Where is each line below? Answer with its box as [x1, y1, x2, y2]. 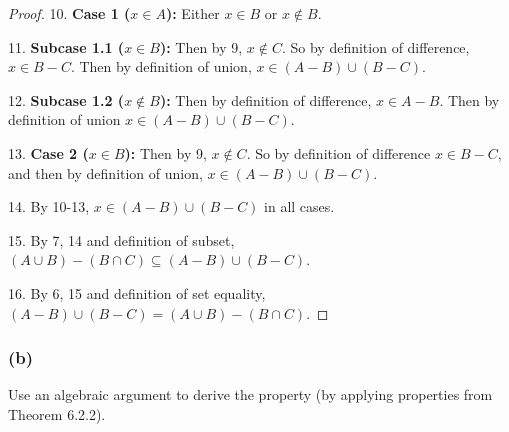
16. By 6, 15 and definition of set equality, [8, 282, 266, 303]
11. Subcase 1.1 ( [8, 36, 125, 57]
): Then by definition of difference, [159, 89, 372, 110]
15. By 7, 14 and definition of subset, [8, 229, 235, 250]
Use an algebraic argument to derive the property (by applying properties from [8, 384, 493, 405]
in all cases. [264, 196, 335, 217]
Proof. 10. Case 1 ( [8, 3, 131, 23]
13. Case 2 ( [8, 142, 89, 163]
